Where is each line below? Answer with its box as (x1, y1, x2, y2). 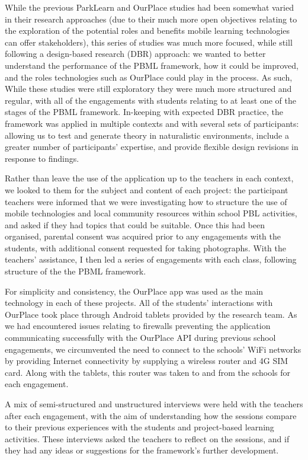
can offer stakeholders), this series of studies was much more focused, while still (5, 36, 293, 48)
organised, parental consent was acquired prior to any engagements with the (5, 230, 281, 242)
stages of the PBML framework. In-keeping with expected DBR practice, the (5, 106, 284, 118)
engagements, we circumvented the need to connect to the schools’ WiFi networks (5, 343, 301, 355)
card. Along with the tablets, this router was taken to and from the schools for (5, 366, 291, 378)
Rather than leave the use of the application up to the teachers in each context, (5, 172, 294, 184)
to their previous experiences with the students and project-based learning (5, 421, 274, 433)
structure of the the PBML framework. (5, 265, 146, 277)
